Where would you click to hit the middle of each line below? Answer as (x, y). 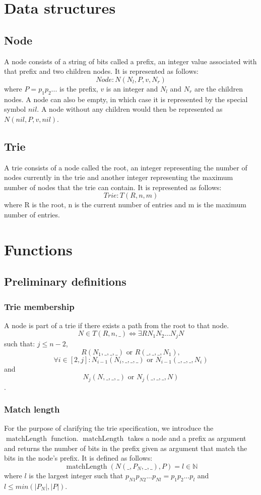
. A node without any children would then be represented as (130, 109)
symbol (15, 109)
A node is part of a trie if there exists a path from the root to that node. (117, 325)
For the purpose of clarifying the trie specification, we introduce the (109, 428)
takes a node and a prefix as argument (187, 438)
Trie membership (39, 306)
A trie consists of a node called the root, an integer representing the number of (126, 167)
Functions (38, 249)
